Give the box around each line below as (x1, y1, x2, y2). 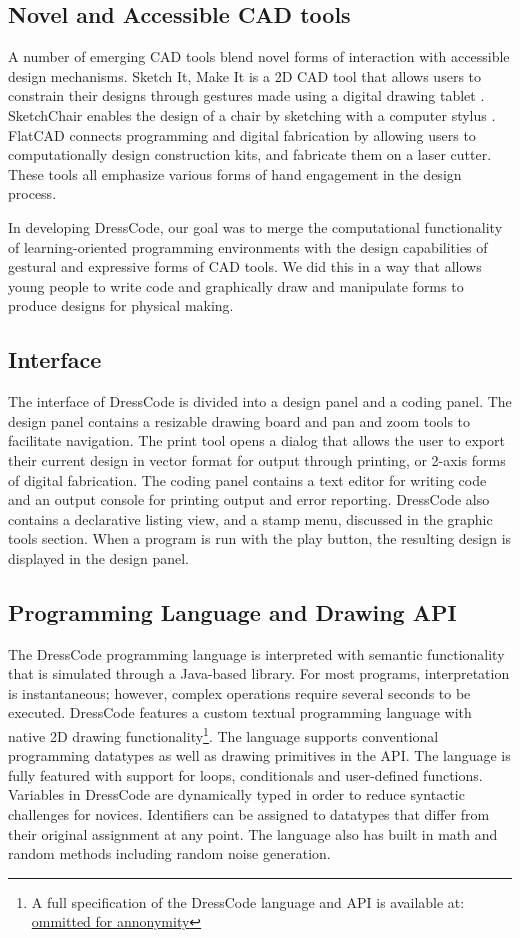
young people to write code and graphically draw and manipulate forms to (8, 275, 464, 296)
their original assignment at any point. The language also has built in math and (8, 823, 498, 844)
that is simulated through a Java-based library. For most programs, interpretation (8, 663, 510, 684)
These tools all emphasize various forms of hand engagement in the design (8, 163, 462, 184)
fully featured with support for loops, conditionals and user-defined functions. (8, 764, 483, 785)
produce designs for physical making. (8, 295, 234, 316)
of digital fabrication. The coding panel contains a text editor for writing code (8, 469, 487, 490)
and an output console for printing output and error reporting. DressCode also (8, 489, 490, 510)
